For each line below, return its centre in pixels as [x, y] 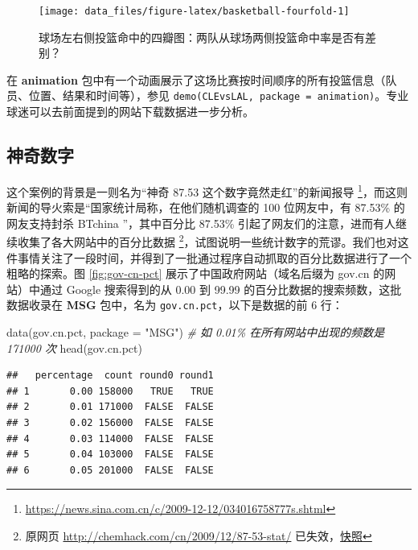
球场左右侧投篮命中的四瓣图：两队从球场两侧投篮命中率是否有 [202, 37]
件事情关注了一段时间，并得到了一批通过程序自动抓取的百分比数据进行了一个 [209, 257]
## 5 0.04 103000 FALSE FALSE [110, 455]
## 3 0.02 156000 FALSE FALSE [110, 422]
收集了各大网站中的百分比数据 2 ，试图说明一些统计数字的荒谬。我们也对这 [213, 240]
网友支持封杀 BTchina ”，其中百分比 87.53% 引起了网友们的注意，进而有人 [201, 223]
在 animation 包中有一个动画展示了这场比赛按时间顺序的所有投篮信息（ [196, 79]
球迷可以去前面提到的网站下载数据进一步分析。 [130, 112]
